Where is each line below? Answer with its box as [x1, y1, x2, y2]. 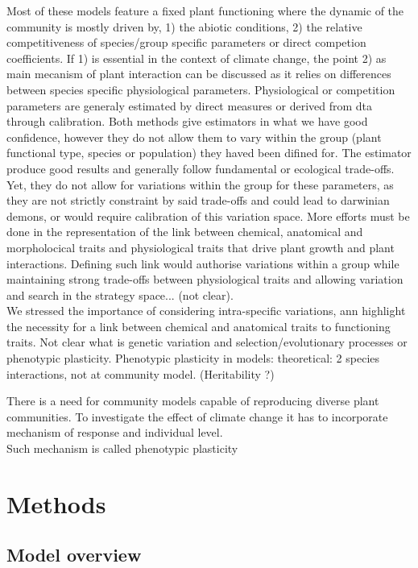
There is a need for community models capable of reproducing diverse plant [6, 392, 379, 409]
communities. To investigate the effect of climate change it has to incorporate [6, 408, 388, 425]
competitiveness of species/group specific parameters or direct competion [6, 34, 366, 51]
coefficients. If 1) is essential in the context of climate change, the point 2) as [6, 49, 387, 66]
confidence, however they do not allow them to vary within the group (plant [6, 128, 382, 145]
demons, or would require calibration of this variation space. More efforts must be [6, 207, 410, 224]
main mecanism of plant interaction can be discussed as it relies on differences [6, 65, 391, 82]
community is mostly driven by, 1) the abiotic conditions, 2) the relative [6, 18, 362, 35]
